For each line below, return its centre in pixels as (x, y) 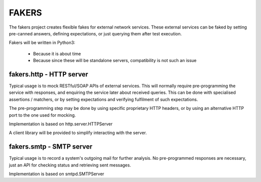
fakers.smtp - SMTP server (51, 147)
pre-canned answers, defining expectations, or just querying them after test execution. (95, 33)
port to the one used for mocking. (42, 115)
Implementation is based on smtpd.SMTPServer (57, 174)
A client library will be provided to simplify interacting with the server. (78, 133)
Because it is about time (57, 54)
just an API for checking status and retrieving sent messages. (70, 165)
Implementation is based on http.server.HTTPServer (61, 124)
